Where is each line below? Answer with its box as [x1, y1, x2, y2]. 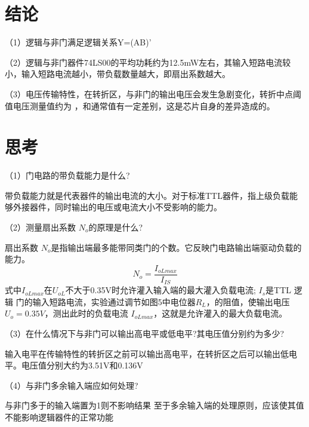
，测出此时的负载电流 [44, 307, 128, 320]
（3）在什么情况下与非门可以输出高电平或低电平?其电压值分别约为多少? [5, 327, 285, 340]
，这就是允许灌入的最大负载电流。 [153, 307, 288, 320]
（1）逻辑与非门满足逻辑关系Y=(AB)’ [5, 36, 152, 48]
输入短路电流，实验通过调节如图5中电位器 [32, 295, 196, 308]
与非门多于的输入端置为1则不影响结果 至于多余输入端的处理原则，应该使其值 [5, 399, 304, 411]
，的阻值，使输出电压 [206, 295, 290, 308]
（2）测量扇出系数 [5, 221, 76, 233]
